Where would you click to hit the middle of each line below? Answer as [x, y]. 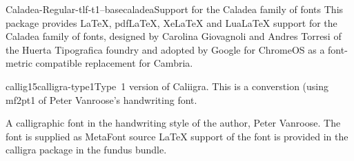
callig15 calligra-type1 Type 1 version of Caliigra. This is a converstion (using [167, 86]
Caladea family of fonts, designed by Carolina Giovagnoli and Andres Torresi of [174, 36]
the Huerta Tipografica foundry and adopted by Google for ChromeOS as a [165, 49]
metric [19, 63]
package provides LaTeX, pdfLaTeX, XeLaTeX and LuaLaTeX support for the [171, 22]
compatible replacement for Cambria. [114, 63]
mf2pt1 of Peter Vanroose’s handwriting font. [101, 99]
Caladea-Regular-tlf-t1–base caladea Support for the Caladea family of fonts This [175, 9]
